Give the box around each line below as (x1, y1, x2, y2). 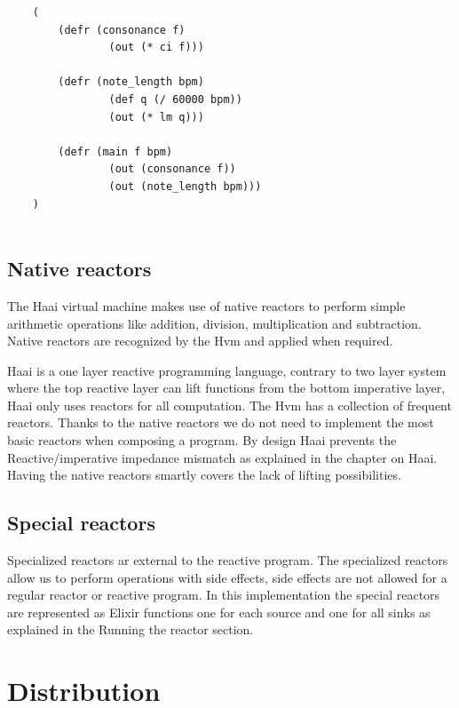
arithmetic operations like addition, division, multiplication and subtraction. (7, 314, 422, 332)
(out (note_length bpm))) (108, 179, 262, 193)
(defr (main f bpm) (58, 145, 173, 158)
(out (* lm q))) (108, 110, 204, 123)
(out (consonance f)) (108, 163, 236, 176)
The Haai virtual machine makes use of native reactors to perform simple (7, 296, 406, 314)
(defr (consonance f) (58, 23, 186, 36)
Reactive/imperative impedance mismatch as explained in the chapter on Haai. (7, 448, 438, 466)
